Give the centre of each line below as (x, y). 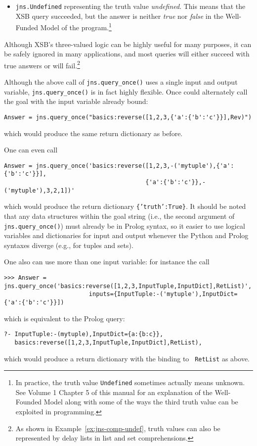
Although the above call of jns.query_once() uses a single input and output (121, 81)
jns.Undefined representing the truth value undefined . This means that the (130, 6)
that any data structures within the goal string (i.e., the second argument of (119, 216)
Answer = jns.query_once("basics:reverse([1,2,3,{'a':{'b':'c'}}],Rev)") (128, 117)
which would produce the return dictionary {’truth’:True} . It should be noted (125, 206)
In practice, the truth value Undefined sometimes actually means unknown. (130, 382)
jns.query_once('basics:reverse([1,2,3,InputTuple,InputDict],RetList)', (128, 286)
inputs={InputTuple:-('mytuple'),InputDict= (163, 294)
